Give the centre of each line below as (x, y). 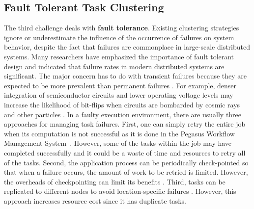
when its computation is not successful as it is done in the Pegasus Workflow (119, 133)
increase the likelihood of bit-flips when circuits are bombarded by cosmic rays (122, 104)
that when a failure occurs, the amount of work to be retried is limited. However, (126, 172)
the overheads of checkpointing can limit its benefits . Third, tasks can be (115, 181)
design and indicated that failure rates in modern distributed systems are (114, 66)
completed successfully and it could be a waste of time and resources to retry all (125, 152)
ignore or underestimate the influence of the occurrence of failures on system (119, 37)
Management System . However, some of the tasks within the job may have (118, 143)
